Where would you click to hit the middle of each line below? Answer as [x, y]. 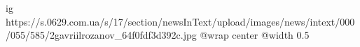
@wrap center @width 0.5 [255, 35]
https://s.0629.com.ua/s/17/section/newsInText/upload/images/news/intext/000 [180, 21]
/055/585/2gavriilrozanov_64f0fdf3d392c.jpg [101, 35]
